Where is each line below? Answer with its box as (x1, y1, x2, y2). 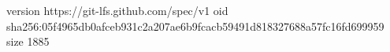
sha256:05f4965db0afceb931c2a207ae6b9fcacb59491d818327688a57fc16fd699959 (6, 17, 384, 34)
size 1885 (6, 33, 50, 50)
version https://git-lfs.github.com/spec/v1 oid (6, 2, 228, 18)
